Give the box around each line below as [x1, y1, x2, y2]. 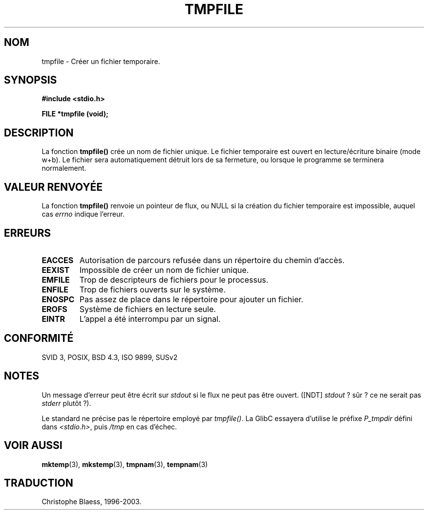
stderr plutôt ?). [42, 399, 91, 407]
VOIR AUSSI [4, 439, 63, 452]
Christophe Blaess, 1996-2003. [42, 497, 142, 506]
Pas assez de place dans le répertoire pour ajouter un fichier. [79, 294, 303, 304]
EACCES [42, 255, 74, 265]
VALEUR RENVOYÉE [4, 180, 103, 193]
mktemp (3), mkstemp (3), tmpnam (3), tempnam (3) [42, 460, 208, 469]
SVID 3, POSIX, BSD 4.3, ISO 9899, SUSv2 [42, 353, 178, 361]
